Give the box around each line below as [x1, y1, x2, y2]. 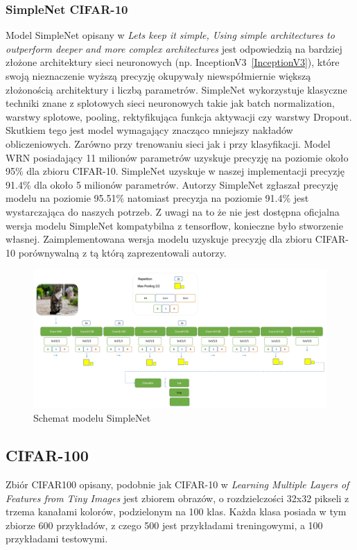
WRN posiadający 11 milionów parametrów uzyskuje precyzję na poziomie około [6, 150, 349, 164]
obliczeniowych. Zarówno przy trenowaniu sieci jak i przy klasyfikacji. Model [6, 136, 331, 151]
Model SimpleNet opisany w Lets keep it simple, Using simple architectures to [6, 28, 335, 42]
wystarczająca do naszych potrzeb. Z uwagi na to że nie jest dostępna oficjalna [6, 204, 340, 218]
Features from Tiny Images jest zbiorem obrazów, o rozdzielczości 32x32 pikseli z [6, 490, 349, 505]
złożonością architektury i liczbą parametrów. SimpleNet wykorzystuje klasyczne [6, 82, 347, 96]
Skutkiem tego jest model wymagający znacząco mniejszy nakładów [6, 123, 293, 137]
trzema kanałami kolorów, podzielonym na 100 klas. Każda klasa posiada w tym [6, 504, 347, 519]
